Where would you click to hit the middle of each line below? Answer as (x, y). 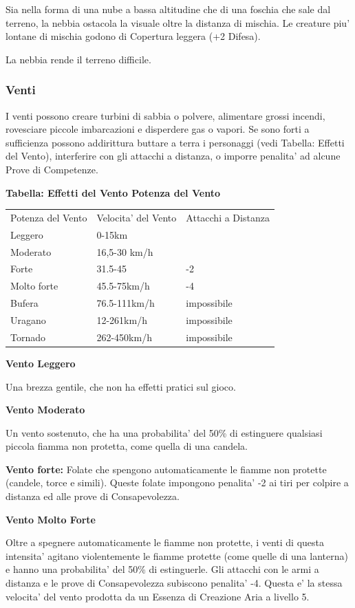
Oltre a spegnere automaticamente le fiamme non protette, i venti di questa (165, 542)
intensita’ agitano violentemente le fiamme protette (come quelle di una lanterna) (177, 555)
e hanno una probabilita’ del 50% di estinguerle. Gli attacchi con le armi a (162, 569)
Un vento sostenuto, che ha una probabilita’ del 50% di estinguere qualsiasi (164, 432)
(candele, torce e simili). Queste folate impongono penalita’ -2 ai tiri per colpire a (177, 482)
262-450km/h (124, 337)
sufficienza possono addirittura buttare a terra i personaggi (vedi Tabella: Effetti (175, 142)
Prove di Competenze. (52, 169)
